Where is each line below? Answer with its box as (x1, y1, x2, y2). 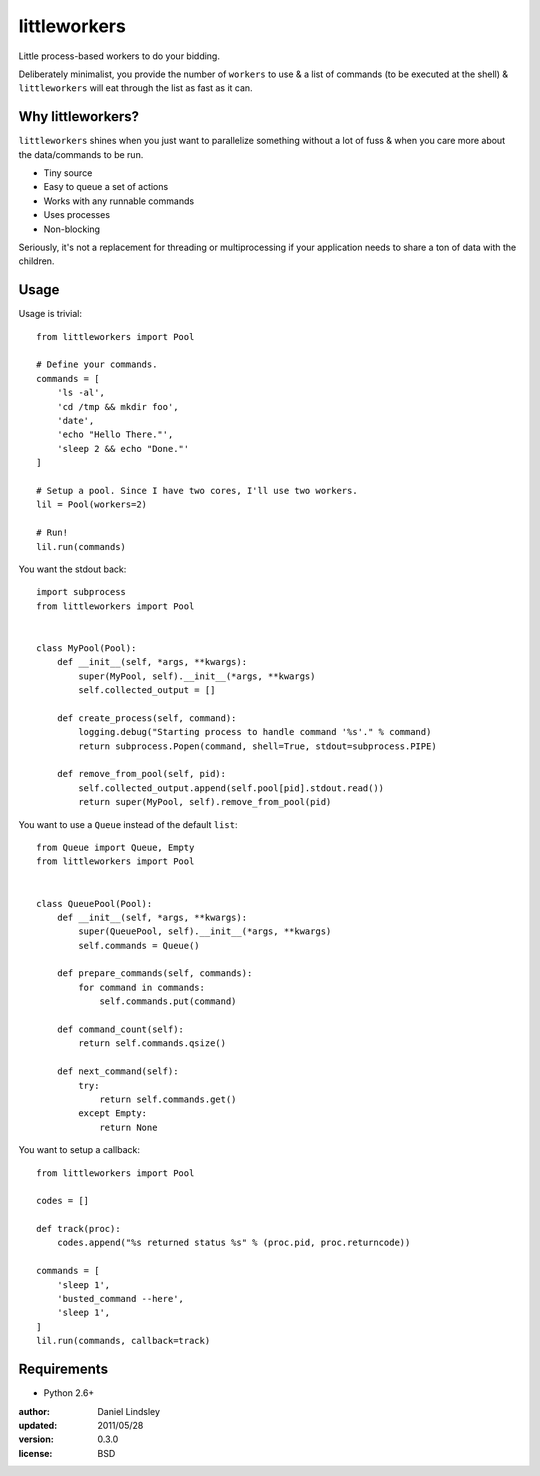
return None (99, 1121, 158, 1133)
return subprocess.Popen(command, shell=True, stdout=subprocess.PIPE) (78, 740, 437, 752)
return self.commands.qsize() (78, 1038, 227, 1049)
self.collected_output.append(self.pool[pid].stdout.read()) (78, 782, 385, 794)
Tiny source (43, 167, 93, 179)
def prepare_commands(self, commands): (56, 968, 253, 979)
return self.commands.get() (99, 1093, 237, 1105)
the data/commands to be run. (18, 148, 144, 160)
